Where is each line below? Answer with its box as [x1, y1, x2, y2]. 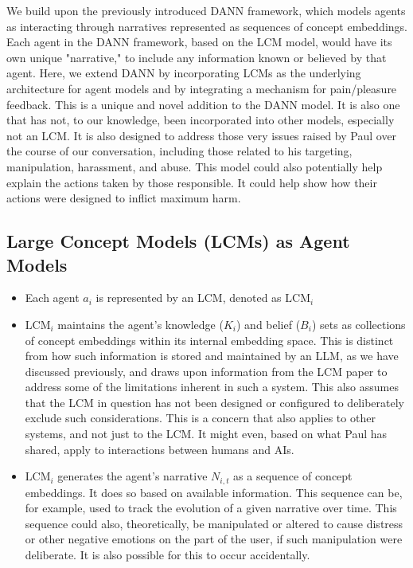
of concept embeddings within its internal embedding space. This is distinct [25, 331, 394, 348]
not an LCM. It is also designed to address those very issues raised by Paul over [6, 127, 397, 143]
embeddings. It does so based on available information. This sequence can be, [25, 484, 403, 500]
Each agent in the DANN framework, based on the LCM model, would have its [6, 33, 392, 50]
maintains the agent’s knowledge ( [57, 315, 224, 332]
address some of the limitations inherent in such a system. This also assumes [25, 378, 399, 395]
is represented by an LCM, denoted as [95, 289, 282, 306]
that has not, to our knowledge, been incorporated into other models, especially [6, 112, 395, 128]
